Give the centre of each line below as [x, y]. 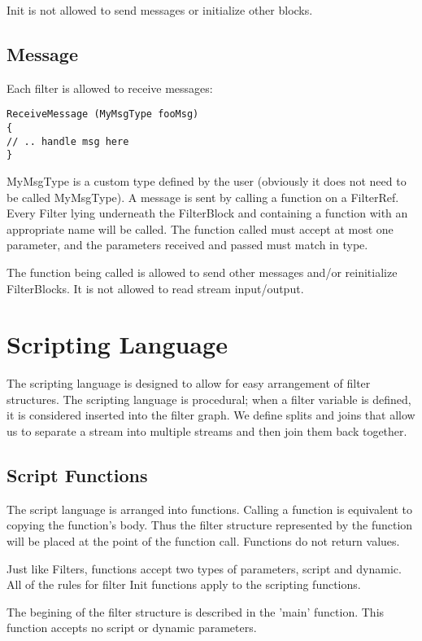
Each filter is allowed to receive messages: [110, 88]
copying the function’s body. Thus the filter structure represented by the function [210, 525]
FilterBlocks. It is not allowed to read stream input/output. [155, 288]
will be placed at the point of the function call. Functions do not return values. [203, 541]
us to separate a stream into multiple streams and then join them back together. [207, 431]
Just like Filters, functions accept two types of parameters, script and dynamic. [204, 568]
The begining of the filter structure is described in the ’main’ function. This [196, 611]
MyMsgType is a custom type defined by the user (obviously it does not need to [207, 181]
